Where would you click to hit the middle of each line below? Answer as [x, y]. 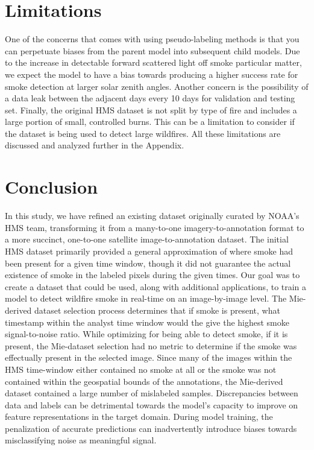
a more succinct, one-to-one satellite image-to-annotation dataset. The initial [147, 239]
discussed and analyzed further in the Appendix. [95, 145]
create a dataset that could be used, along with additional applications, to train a [156, 286]
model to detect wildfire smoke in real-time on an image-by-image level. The [146, 298]
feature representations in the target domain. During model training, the [139, 417]
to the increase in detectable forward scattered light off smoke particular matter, [153, 62]
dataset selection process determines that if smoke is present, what [157, 310]
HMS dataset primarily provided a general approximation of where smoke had [149, 251]
